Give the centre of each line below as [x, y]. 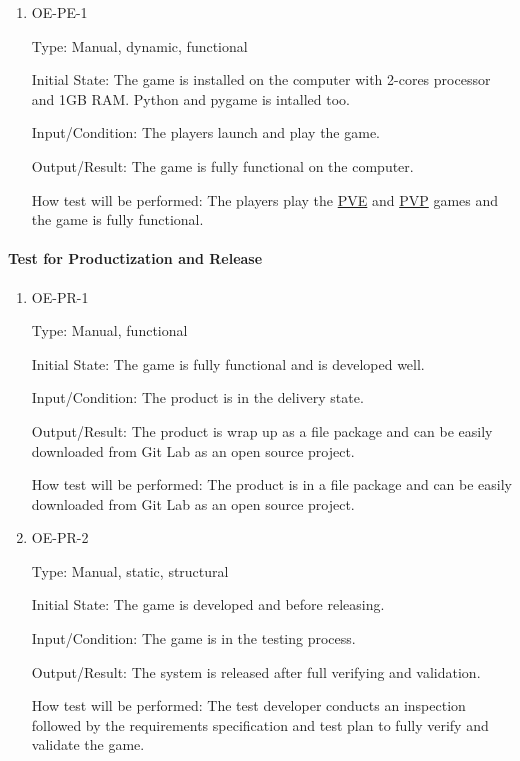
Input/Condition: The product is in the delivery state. [197, 397]
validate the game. [88, 744]
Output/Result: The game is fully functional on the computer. [222, 165]
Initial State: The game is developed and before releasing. [208, 604]
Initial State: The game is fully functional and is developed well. [228, 363]
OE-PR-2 [60, 537]
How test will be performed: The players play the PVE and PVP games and [265, 199]
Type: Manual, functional [109, 330]
